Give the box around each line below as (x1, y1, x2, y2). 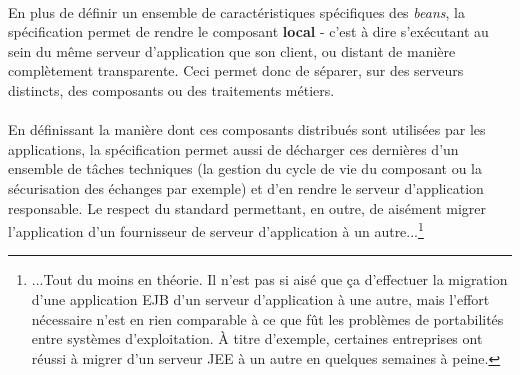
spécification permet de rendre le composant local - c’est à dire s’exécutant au (8, 21, 489, 42)
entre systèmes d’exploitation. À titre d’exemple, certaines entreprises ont (31, 328, 483, 349)
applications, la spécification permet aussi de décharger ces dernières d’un (8, 138, 459, 159)
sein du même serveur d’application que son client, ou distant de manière (8, 40, 456, 61)
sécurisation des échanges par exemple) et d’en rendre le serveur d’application (8, 177, 484, 198)
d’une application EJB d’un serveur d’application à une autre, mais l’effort (31, 288, 490, 309)
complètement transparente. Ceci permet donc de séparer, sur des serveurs (8, 60, 464, 81)
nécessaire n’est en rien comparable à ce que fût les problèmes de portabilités (31, 308, 504, 329)
